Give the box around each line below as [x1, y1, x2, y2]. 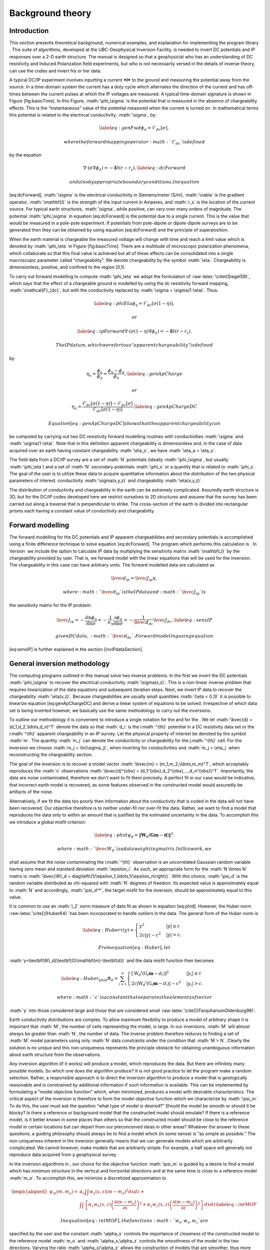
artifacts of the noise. [9, 789, 53, 795]
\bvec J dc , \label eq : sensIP [153, 617, 212, 624]
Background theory [9, 7, 91, 18]
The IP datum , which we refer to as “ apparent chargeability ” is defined [55, 342, 213, 348]
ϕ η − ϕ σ [107, 367, 125, 374]
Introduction [9, 26, 49, 35]
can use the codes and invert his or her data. [9, 67, 102, 73]
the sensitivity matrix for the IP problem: [9, 602, 92, 608]
